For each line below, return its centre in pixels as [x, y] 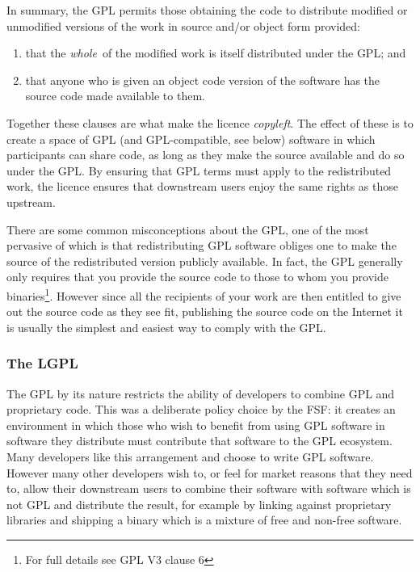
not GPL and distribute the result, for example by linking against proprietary [199, 504]
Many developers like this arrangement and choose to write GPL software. [190, 456]
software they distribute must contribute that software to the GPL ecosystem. [199, 441]
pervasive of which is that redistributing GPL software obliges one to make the [202, 245]
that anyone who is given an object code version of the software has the [203, 80]
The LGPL [42, 363]
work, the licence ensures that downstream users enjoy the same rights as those [202, 186]
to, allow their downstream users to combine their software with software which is [209, 488]
